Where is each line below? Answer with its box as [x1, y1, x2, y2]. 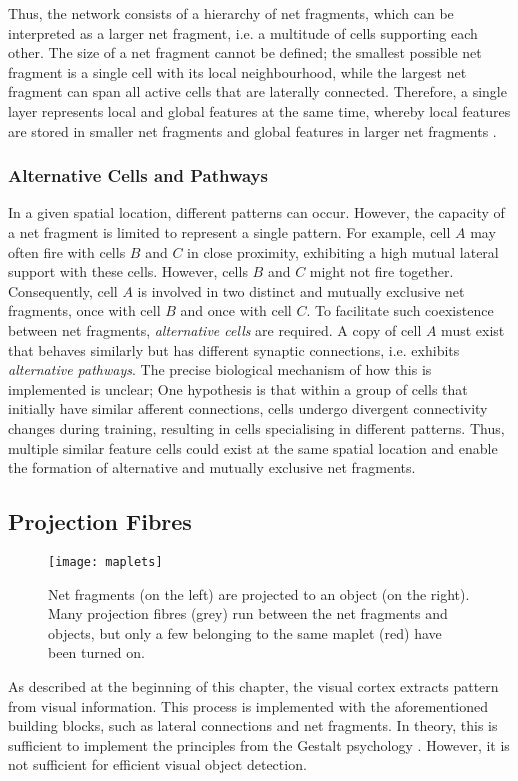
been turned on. [48, 642, 145, 663]
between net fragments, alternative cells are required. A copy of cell [8, 319, 422, 340]
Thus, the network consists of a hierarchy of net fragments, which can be [8, 3, 454, 23]
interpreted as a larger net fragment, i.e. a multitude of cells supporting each [8, 22, 478, 43]
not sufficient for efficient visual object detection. [8, 754, 307, 775]
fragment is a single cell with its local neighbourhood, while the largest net [8, 61, 467, 82]
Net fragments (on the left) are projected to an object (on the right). [48, 583, 470, 604]
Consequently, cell [8, 280, 118, 301]
